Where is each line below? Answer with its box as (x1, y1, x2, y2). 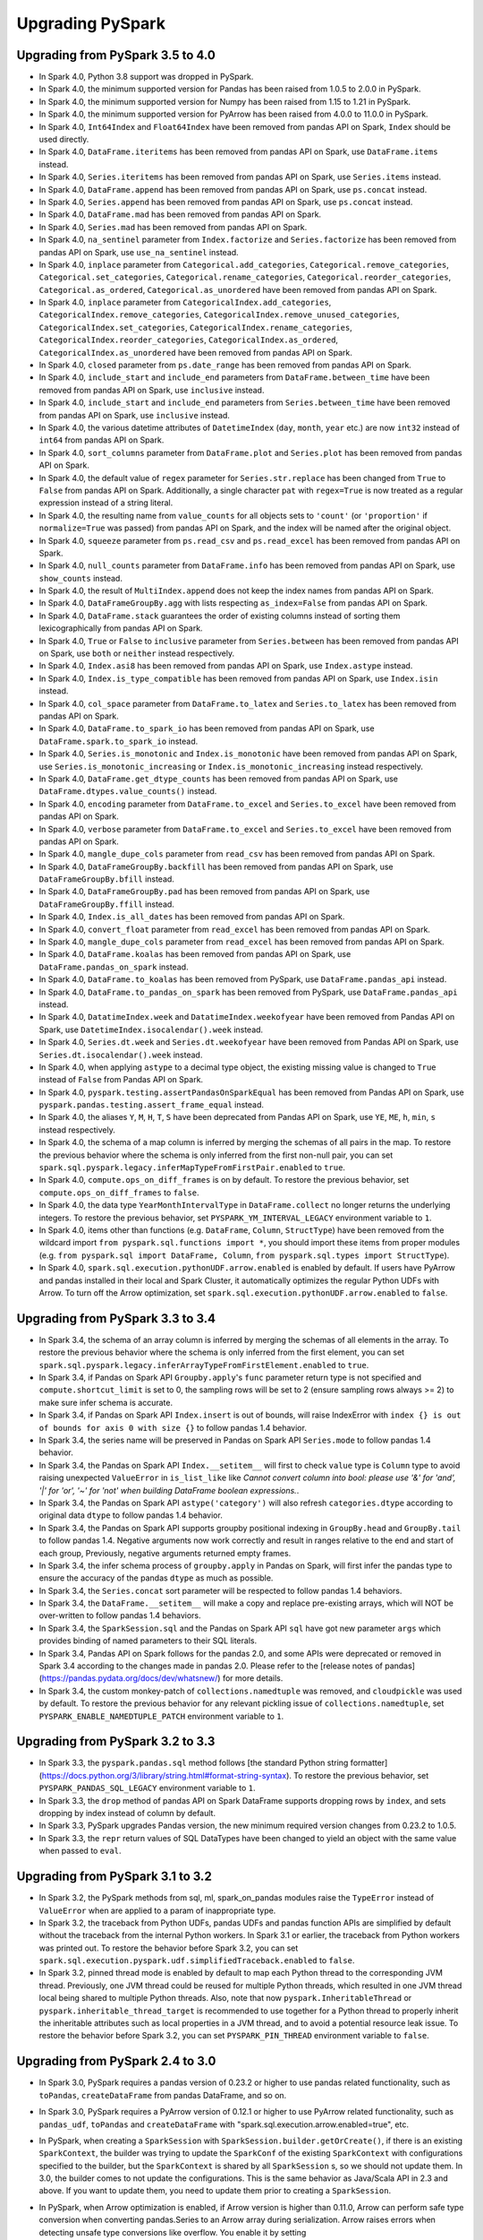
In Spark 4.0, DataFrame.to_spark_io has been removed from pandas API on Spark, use (38, 723, 375, 734)
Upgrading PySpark (16, 13, 165, 33)
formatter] (350, 1757, 388, 1769)
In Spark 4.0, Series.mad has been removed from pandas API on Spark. (38, 221, 308, 232)
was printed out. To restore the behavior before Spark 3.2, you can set (38, 1943, 299, 1953)
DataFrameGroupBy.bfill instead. (38, 874, 174, 884)
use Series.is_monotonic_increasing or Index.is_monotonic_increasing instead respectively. (38, 761, 424, 771)
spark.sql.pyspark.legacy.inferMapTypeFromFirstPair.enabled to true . (38, 1162, 346, 1173)
